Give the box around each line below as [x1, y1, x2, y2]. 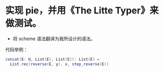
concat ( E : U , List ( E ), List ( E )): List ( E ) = [5, 57, 100, 62]
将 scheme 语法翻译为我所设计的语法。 [12, 35, 95, 42]
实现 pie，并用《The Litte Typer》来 [5, 5, 159, 16]
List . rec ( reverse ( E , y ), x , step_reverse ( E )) [10, 61, 109, 67]
